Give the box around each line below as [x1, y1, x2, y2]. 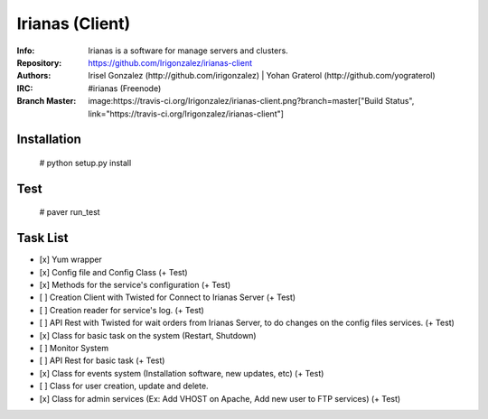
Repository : [16, 57, 62, 68]
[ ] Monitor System [39, 342, 108, 353]
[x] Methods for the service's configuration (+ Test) [39, 280, 231, 290]
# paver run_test [39, 207, 100, 218]
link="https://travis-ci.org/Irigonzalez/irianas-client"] [88, 108, 285, 119]
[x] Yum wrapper [39, 254, 103, 265]
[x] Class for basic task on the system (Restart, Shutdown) [39, 330, 257, 340]
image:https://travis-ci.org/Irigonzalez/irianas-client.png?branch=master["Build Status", [88, 96, 415, 107]
